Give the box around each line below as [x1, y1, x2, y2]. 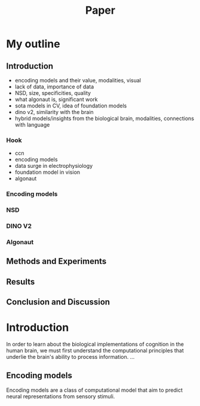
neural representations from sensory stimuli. [6, 392, 115, 400]
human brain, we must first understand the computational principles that [6, 347, 184, 354]
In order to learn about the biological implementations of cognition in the [6, 341, 184, 348]
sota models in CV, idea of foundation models [14, 102, 127, 109]
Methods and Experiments [6, 256, 107, 266]
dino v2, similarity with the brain [14, 109, 94, 115]
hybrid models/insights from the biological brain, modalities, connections [14, 115, 195, 122]
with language [14, 121, 50, 128]
